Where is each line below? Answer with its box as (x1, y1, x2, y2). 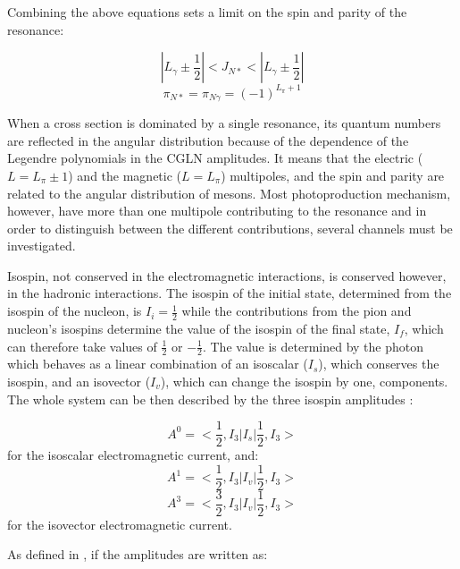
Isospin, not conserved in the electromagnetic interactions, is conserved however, (7, 266, 447, 284)
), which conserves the (318, 354, 439, 373)
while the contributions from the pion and (181, 301, 412, 320)
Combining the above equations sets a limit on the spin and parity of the (7, 3, 407, 21)
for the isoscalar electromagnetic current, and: (7, 446, 259, 464)
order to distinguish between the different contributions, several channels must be (7, 218, 453, 237)
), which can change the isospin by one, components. (160, 371, 448, 390)
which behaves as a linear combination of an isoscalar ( (7, 354, 308, 373)
